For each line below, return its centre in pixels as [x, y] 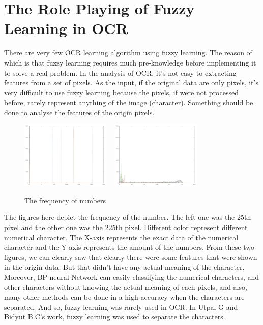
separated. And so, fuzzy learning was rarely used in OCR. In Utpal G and [121, 306]
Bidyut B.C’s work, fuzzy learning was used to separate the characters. [115, 317]
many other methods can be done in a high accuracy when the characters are [124, 297]
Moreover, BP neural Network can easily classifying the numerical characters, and [132, 277]
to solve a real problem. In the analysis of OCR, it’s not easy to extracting [120, 72]
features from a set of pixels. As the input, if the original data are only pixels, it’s [131, 83]
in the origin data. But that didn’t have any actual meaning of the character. [124, 267]
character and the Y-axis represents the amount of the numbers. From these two [129, 247]
